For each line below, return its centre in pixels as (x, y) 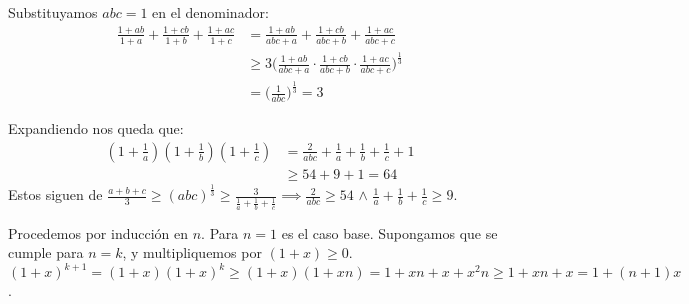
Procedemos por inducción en (98, 232)
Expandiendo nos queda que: (96, 128)
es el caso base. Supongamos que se (389, 232)
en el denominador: (210, 12)
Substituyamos (53, 12)
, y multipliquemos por (192, 252)
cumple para (46, 252)
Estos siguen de (55, 194)
